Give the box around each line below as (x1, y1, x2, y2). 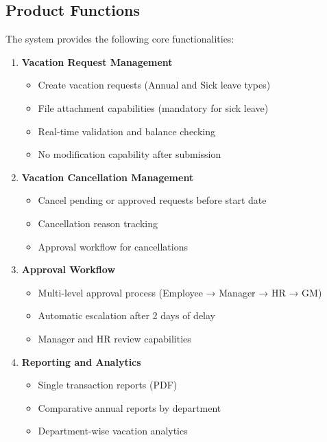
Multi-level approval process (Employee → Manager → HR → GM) (38, 285, 322, 299)
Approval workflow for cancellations (38, 239, 188, 253)
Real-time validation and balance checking (38, 124, 216, 138)
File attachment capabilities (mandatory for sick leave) (38, 100, 269, 115)
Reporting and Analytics (21, 354, 141, 369)
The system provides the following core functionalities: (5, 32, 234, 46)
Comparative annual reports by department (38, 400, 221, 415)
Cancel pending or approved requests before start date (38, 193, 267, 207)
